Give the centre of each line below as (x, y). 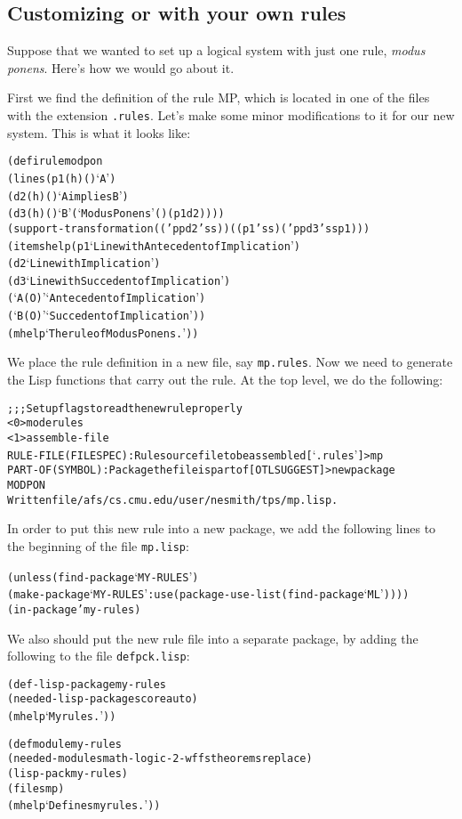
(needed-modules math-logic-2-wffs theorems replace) (160, 759)
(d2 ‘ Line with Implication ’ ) (84, 262)
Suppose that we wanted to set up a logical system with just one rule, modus (216, 50)
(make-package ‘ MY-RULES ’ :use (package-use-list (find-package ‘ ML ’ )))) (208, 593)
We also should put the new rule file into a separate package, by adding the (213, 638)
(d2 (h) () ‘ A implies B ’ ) (68, 195)
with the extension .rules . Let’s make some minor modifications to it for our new (231, 114)
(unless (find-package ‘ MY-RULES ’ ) (103, 576)
